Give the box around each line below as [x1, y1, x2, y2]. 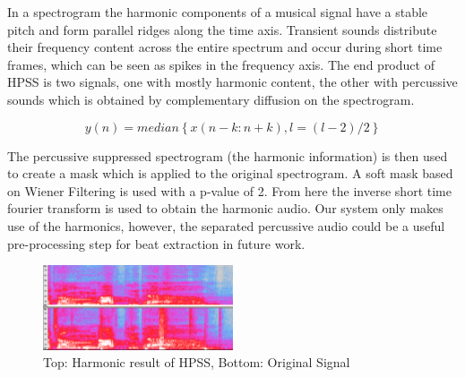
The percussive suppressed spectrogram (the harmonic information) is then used [7, 146, 448, 165]
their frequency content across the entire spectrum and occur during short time [7, 38, 443, 56]
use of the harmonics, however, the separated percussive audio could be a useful [7, 216, 445, 235]
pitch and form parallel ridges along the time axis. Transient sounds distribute [7, 20, 437, 39]
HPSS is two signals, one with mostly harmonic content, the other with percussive [7, 73, 458, 91]
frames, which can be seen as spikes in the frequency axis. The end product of [7, 55, 435, 73]
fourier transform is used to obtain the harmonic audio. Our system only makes [7, 199, 443, 218]
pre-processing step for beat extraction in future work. [7, 234, 306, 253]
